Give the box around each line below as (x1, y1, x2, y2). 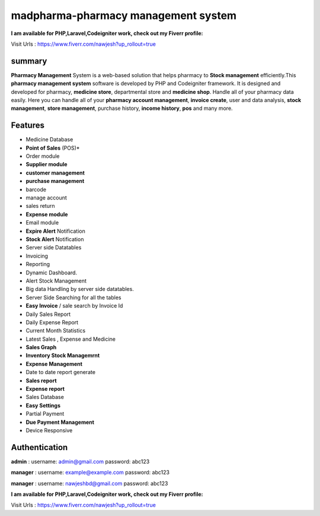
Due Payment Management (25, 419, 95, 426)
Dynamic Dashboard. (25, 269, 77, 276)
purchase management (25, 178, 85, 185)
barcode (25, 186, 47, 193)
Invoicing (25, 252, 49, 259)
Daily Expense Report (25, 318, 79, 326)
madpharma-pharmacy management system (11, 9, 237, 22)
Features (11, 121, 44, 131)
